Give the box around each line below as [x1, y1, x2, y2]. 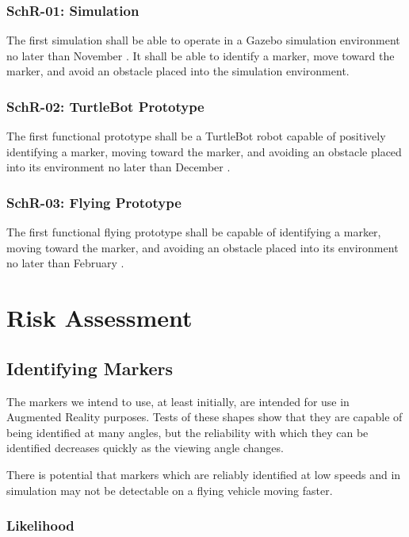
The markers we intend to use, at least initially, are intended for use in [6, 393, 350, 409]
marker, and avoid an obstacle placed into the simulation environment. [6, 63, 350, 79]
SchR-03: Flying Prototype [6, 192, 182, 212]
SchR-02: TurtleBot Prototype [6, 96, 204, 116]
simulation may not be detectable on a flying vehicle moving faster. [6, 481, 333, 498]
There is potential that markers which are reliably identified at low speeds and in [6, 466, 401, 482]
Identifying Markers [6, 355, 174, 380]
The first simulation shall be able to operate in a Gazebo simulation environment [6, 32, 400, 48]
